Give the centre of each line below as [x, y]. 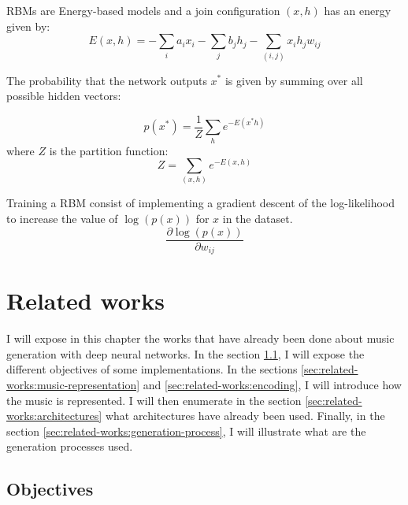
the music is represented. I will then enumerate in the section [154, 400]
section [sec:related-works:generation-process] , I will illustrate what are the [186, 431]
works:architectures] [54, 416]
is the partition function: [109, 150]
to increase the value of [62, 219]
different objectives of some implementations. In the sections [152, 369]
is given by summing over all [294, 80]
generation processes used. [70, 446]
